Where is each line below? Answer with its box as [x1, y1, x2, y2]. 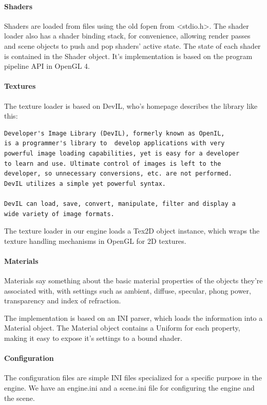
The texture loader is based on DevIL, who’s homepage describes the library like [4, 100, 258, 111]
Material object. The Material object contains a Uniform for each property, [4, 322, 240, 333]
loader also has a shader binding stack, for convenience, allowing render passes [4, 30, 251, 41]
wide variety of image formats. [4, 210, 115, 218]
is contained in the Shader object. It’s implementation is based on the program [4, 50, 253, 61]
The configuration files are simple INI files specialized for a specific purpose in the [4, 372, 262, 383]
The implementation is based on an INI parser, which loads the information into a [4, 312, 263, 323]
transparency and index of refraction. [4, 295, 121, 306]
